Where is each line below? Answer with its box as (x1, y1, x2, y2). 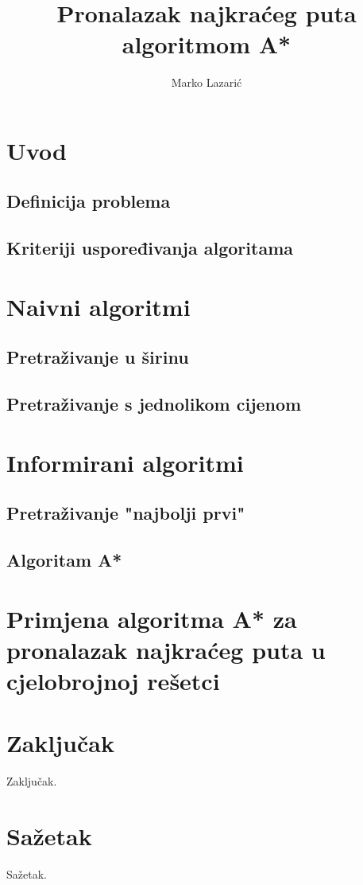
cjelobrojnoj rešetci (6, 665, 220, 697)
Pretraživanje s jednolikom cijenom (6, 392, 302, 416)
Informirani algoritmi (6, 446, 244, 478)
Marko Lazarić (171, 74, 242, 91)
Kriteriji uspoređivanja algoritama (6, 236, 293, 260)
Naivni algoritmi (6, 290, 191, 322)
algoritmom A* (122, 28, 292, 60)
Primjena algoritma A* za (6, 602, 297, 634)
